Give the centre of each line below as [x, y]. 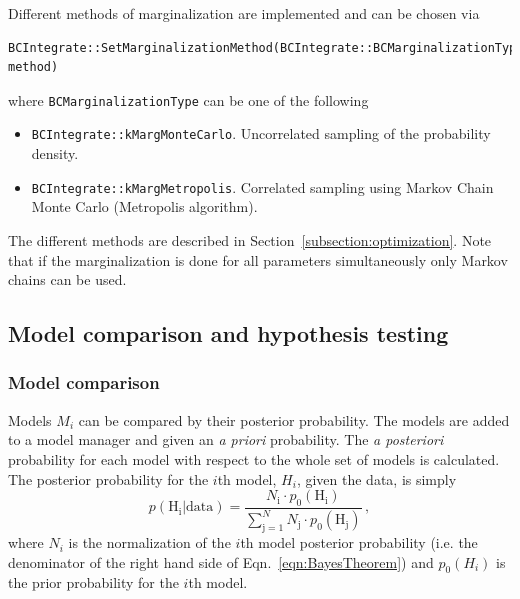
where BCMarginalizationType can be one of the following [188, 99]
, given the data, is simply [376, 478]
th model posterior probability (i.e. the [359, 542]
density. [55, 153]
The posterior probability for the [108, 478]
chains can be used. [67, 279]
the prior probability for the [93, 582]
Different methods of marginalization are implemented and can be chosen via [244, 13]
